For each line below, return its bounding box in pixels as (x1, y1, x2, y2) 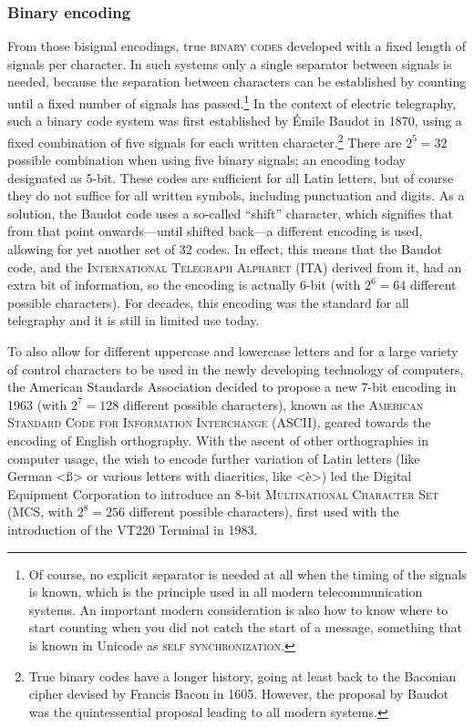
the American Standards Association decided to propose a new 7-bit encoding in (7, 377, 457, 396)
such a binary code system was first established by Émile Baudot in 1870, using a (7, 111, 462, 130)
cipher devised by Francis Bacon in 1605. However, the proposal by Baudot (28, 684, 449, 703)
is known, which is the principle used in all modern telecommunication (28, 582, 423, 601)
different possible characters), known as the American (123, 394, 424, 414)
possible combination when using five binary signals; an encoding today (7, 150, 407, 169)
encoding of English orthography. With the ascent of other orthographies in (7, 431, 428, 449)
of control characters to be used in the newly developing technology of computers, (7, 359, 464, 378)
